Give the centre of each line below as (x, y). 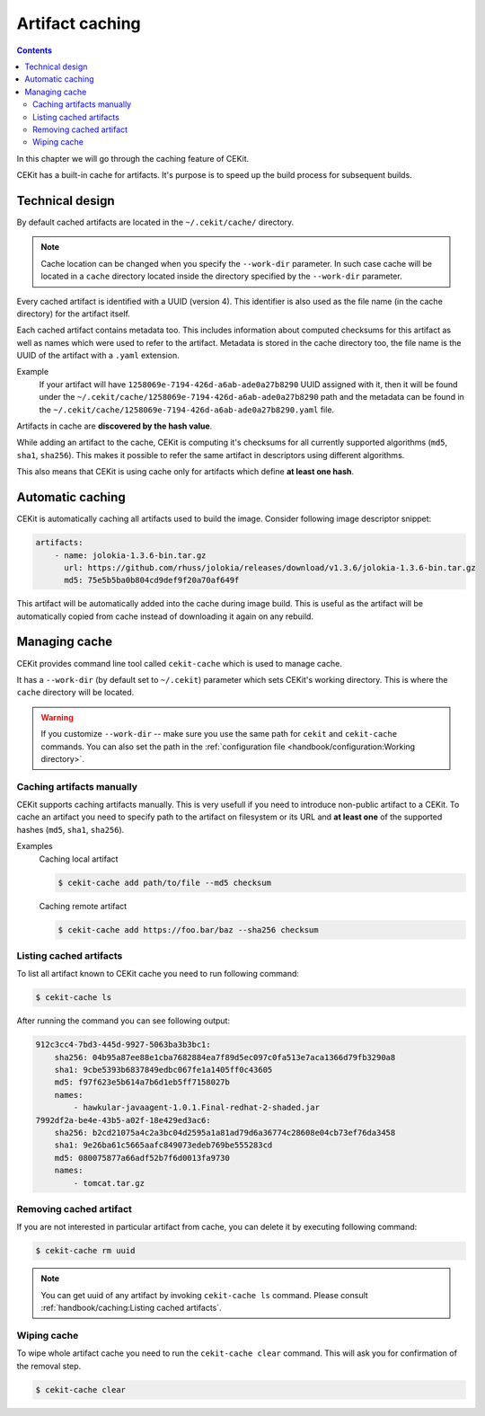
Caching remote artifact (83, 906)
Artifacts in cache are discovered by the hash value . (115, 426)
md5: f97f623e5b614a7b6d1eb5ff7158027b (142, 1082)
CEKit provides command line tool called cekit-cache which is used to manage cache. (180, 663)
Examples (35, 846)
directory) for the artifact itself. (73, 314)
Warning (57, 717)
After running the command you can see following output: (123, 1021)
